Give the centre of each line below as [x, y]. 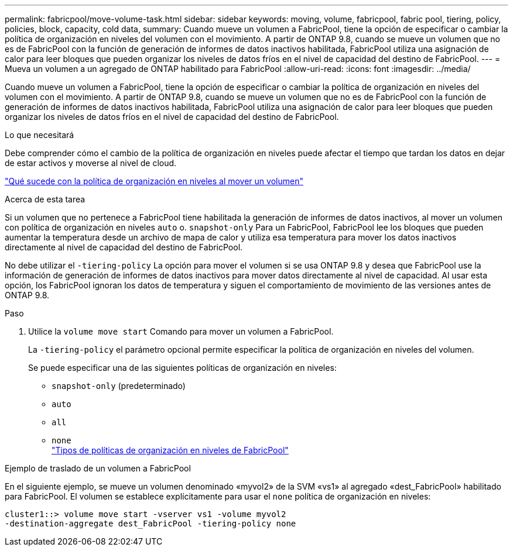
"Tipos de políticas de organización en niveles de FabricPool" [170, 450]
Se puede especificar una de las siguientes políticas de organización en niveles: [182, 368]
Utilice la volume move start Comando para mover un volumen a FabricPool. [181, 331]
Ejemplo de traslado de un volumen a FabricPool [98, 468]
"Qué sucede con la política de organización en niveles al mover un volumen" [154, 181]
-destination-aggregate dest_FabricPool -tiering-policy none [151, 524]
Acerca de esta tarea [45, 199]
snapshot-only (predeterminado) [119, 386]
